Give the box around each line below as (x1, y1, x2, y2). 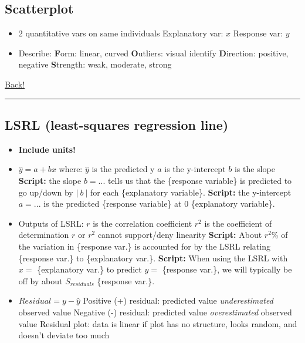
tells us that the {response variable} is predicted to (107, 174, 292, 186)
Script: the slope (18, 174, 82, 186)
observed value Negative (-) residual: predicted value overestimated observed (18, 305, 292, 318)
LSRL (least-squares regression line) (5, 115, 229, 133)
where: (59, 163, 83, 175)
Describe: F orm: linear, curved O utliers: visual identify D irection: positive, (18, 46, 289, 59)
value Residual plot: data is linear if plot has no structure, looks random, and (18, 317, 297, 329)
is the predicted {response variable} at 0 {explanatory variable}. (43, 197, 275, 210)
